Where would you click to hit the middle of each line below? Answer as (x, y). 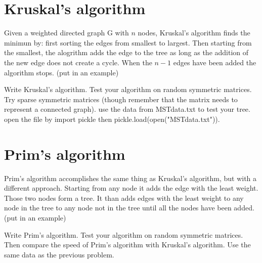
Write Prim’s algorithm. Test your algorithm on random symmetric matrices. (124, 234)
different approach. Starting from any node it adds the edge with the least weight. (131, 188)
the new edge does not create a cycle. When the (78, 62)
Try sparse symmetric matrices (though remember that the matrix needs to (121, 99)
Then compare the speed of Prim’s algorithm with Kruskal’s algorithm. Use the (127, 245)
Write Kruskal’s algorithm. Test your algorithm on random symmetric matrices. (128, 89)
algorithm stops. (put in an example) (61, 72)
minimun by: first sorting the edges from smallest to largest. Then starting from (128, 42)
